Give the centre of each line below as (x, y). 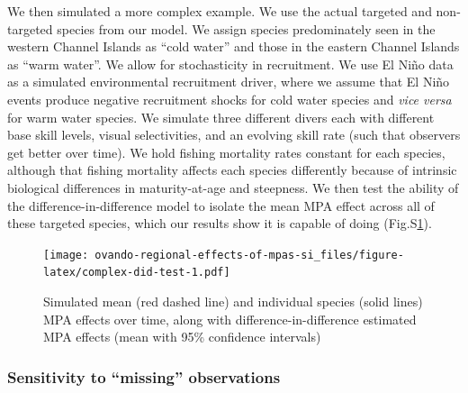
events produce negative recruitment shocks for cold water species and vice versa (229, 99)
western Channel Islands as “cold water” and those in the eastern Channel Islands (234, 46)
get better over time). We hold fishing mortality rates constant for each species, (226, 152)
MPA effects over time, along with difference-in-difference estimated (230, 319)
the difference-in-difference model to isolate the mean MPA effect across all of (221, 205)
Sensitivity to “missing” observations (144, 376)
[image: (66, 255)
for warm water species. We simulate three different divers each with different (221, 117)
